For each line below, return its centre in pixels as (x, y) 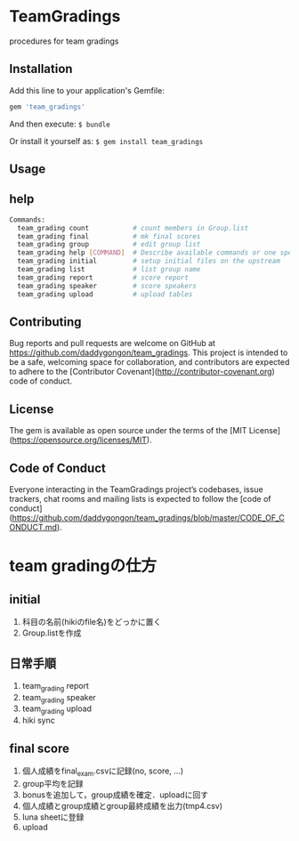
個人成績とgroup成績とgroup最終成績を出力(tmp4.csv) (122, 805)
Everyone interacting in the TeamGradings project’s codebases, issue (137, 489)
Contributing (45, 322)
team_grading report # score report (103, 278)
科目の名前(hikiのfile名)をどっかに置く (92, 622)
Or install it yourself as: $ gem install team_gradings (106, 141)
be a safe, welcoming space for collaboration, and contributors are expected (149, 362)
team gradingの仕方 (83, 566)
